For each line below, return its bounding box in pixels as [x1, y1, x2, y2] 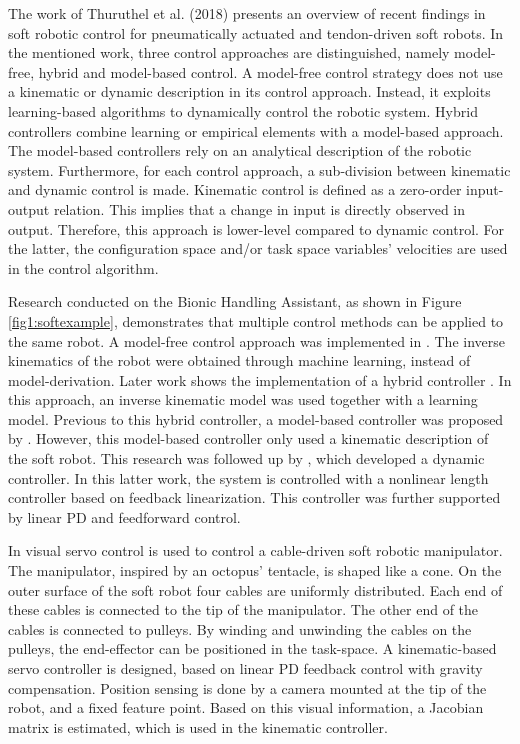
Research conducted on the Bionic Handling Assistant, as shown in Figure [8, 291, 462, 312]
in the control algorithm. [8, 257, 159, 278]
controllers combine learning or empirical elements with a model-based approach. [8, 120, 504, 141]
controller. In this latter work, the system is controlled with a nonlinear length [8, 467, 489, 488]
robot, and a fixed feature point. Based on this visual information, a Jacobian [8, 697, 484, 718]
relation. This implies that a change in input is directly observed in [53, 198, 466, 219]
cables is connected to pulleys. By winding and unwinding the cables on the [8, 618, 472, 639]
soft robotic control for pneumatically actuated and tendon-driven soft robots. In [8, 22, 504, 43]
